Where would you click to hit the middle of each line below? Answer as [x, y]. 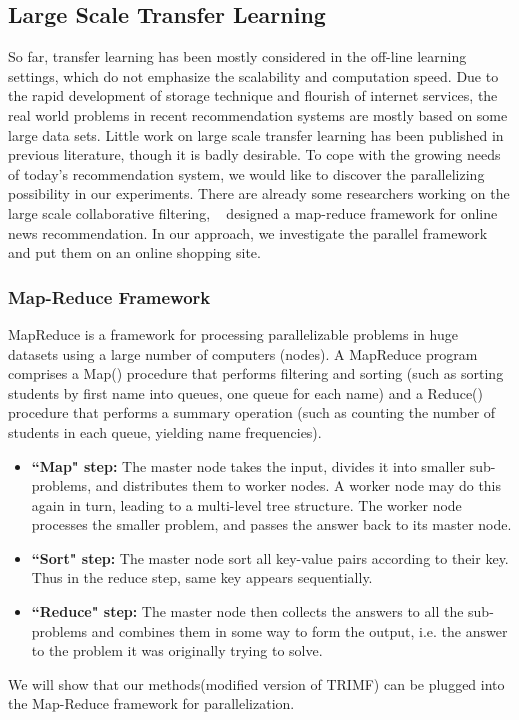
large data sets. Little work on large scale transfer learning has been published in [256, 134]
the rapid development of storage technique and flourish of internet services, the [253, 95]
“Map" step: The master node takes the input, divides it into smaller [248, 465]
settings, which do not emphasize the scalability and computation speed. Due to [253, 75]
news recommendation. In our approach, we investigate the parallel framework [248, 232]
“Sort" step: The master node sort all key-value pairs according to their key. [270, 557]
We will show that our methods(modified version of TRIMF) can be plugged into [256, 683]
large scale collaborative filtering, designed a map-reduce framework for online [253, 212]
